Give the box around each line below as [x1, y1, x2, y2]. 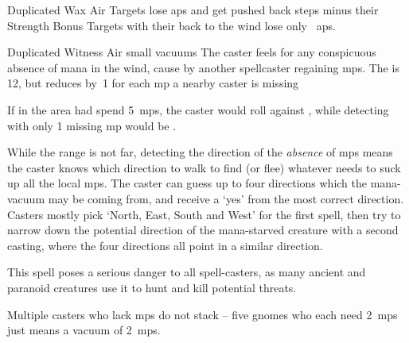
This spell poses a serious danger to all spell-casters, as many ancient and [7, 264, 366, 280]
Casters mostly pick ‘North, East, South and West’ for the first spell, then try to [7, 206, 401, 222]
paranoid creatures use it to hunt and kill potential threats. [7, 279, 297, 295]
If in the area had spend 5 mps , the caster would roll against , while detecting [7, 101, 389, 118]
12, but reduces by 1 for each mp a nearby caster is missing [7, 75, 299, 91]
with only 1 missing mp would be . [7, 117, 177, 133]
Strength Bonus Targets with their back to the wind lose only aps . [7, 17, 336, 33]
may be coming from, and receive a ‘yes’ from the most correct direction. [48, 190, 404, 206]
